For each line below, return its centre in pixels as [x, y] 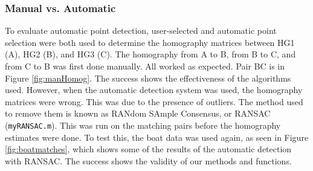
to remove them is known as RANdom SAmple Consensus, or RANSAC [138, 113]
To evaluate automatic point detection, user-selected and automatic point [141, 31]
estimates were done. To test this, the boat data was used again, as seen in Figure [157, 137]
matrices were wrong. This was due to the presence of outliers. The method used [154, 101]
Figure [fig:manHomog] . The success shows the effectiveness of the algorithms [148, 78]
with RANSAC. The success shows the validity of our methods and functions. [148, 160]
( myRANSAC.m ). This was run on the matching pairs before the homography [143, 125]
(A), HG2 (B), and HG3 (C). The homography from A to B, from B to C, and [150, 54]
